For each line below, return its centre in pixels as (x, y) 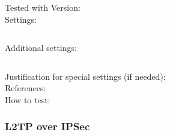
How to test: (28, 99)
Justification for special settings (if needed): (85, 76)
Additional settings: (41, 48)
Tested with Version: (43, 7)
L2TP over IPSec (47, 126)
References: (26, 88)
